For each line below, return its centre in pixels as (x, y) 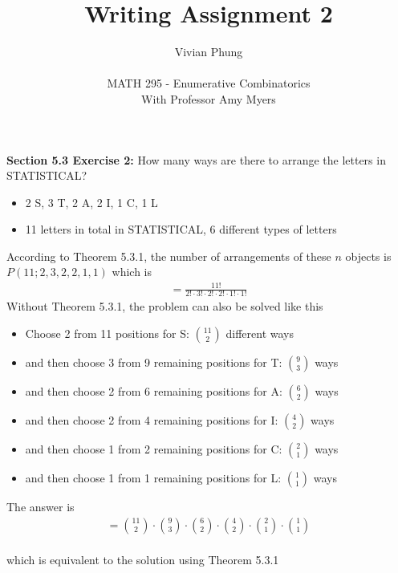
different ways (260, 333)
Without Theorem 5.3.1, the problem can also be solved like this (165, 306)
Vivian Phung (209, 52)
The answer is (41, 507)
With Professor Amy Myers (209, 98)
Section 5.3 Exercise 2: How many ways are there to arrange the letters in (196, 159)
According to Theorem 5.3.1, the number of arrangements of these (169, 256)
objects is (368, 256)
